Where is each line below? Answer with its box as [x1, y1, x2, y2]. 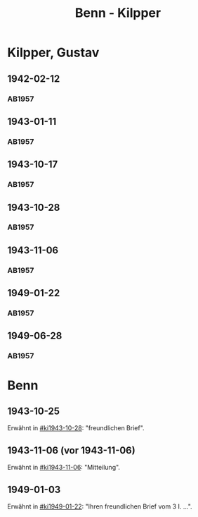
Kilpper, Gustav [7, 44, 100, 61]
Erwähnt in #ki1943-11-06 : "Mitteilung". [7, 463, 121, 472]
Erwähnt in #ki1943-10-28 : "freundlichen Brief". [7, 424, 145, 432]
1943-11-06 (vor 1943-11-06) [7, 444, 136, 456]
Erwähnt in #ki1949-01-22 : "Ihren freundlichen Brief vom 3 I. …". [7, 502, 192, 511]
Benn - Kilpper [74, 5, 161, 21]
